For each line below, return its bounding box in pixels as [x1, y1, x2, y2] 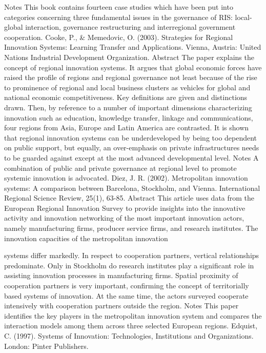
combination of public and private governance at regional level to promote [4, 162, 237, 173]
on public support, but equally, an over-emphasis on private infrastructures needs [4, 142, 259, 153]
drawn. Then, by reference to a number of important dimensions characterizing [4, 102, 252, 112]
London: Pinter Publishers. [4, 340, 89, 351]
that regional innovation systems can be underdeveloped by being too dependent [4, 132, 257, 143]
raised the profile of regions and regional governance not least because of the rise [4, 72, 257, 83]
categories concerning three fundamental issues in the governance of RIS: [4, 11, 233, 22]
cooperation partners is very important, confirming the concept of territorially [4, 280, 249, 291]
